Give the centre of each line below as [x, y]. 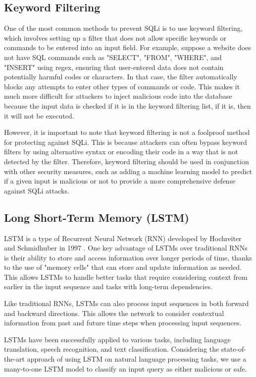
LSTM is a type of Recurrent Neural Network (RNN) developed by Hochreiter [123, 238]
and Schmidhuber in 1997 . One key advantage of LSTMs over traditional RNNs [126, 248]
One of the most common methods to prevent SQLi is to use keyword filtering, [123, 28]
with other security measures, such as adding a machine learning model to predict [128, 171]
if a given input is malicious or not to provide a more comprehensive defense [120, 181]
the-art [15, 359]
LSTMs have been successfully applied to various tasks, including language [117, 339]
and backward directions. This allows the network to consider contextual [114, 313]
